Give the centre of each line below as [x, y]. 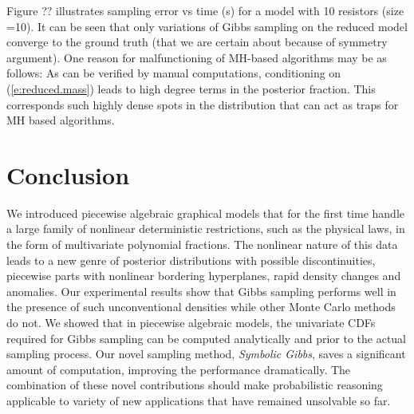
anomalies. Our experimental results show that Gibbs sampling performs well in [201, 291]
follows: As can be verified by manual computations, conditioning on [174, 73]
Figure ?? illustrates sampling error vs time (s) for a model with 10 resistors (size [205, 10]
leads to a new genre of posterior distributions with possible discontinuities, [191, 260]
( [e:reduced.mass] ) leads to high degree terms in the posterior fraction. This [191, 88]
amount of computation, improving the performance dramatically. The [179, 369]
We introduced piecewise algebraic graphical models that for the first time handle [205, 213]
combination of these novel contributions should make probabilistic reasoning [195, 385]
